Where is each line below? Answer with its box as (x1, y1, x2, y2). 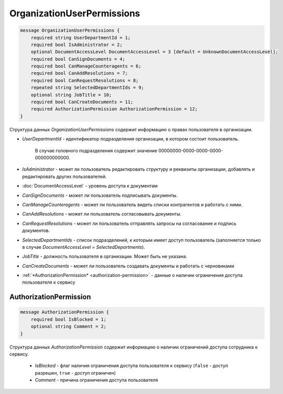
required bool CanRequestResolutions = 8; (31, 77, 139, 83)
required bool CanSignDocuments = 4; (31, 56, 125, 62)
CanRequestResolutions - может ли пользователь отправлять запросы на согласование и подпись (22, 220, 237, 226)
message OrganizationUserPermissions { (20, 28, 120, 33)
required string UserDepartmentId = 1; (31, 35, 131, 40)
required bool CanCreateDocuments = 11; (31, 99, 134, 105)
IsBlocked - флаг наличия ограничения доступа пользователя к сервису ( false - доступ (35, 363, 228, 369)
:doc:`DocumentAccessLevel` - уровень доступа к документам (22, 183, 158, 189)
